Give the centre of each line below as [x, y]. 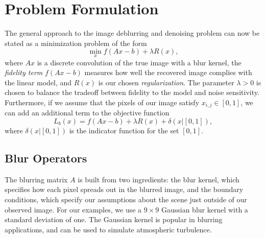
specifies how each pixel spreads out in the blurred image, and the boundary [124, 189]
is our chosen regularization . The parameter [166, 82]
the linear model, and [38, 82]
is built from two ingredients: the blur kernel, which [159, 179]
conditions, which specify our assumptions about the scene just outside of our [126, 199]
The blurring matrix [36, 179]
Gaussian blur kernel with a [204, 209]
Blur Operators [46, 158]
